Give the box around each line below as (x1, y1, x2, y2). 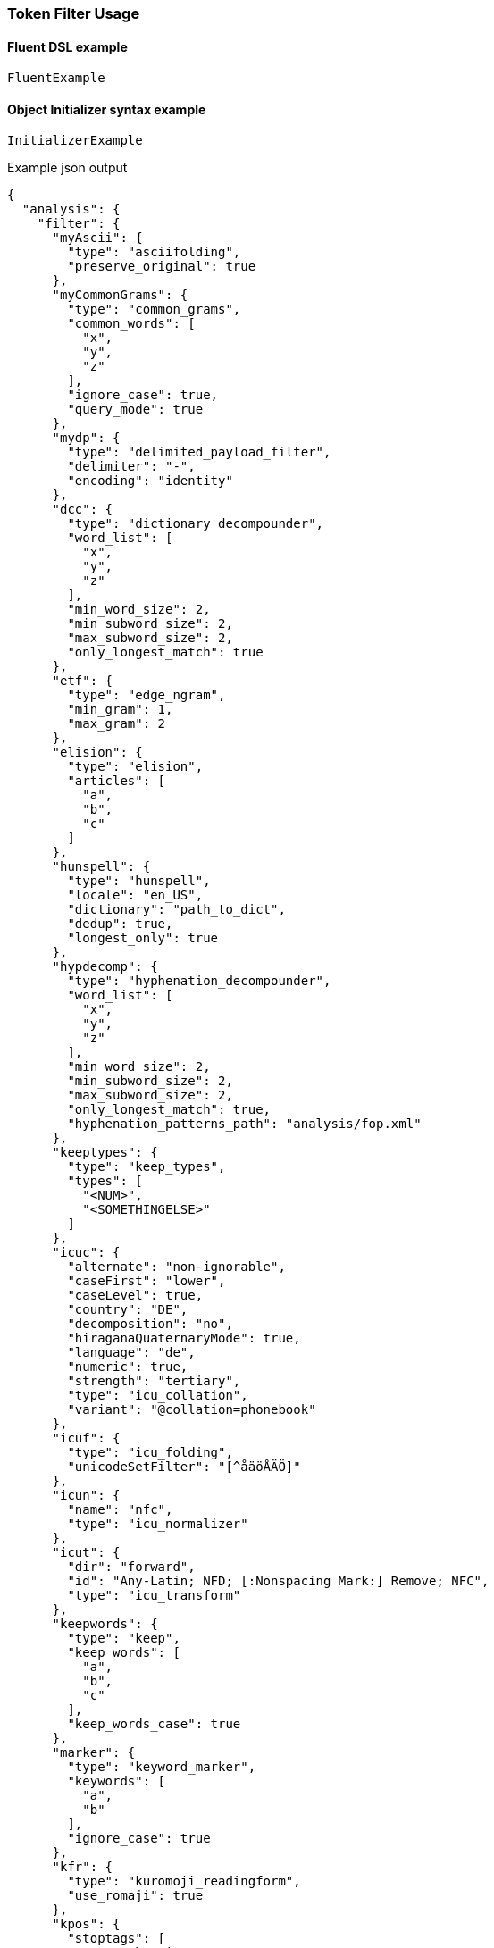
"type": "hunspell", (67, 874, 211, 889)
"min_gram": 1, (67, 702, 173, 717)
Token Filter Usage (7, 4, 140, 22)
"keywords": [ (67, 1774, 166, 1789)
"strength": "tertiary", (67, 1374, 241, 1389)
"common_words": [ (67, 316, 196, 331)
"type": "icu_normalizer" (67, 1517, 248, 1532)
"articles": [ (67, 773, 166, 789)
